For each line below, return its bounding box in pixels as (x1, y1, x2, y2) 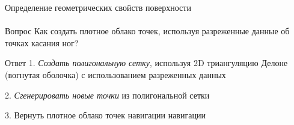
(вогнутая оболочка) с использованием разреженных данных (5, 68, 226, 81)
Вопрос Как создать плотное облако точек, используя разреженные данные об (5, 25, 290, 37)
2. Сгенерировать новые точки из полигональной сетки (5, 88, 210, 101)
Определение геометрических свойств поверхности (5, 1, 191, 13)
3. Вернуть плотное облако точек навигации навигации (5, 109, 206, 121)
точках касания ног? (5, 36, 79, 49)
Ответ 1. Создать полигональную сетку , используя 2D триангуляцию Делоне (5, 56, 288, 69)
